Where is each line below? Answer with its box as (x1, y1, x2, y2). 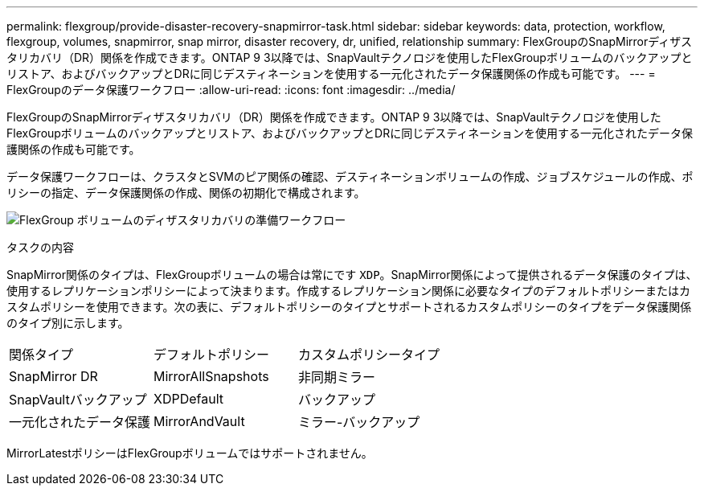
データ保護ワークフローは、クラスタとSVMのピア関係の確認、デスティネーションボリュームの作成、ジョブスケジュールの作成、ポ (6, 170, 694, 183)
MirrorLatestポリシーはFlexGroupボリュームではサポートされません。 (6, 446, 373, 460)
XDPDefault (153, 391, 224, 407)
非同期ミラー (298, 369, 376, 385)
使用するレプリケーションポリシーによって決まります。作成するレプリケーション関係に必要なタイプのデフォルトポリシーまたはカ (6, 284, 690, 297)
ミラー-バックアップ (298, 414, 420, 430)
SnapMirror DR (9, 368, 98, 384)
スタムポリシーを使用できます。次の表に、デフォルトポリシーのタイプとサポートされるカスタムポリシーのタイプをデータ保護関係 (6, 300, 692, 314)
